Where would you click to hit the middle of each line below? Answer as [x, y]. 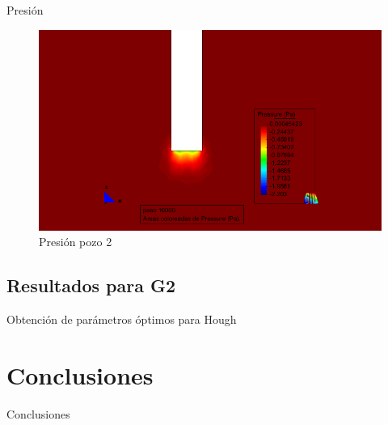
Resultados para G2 [91, 285]
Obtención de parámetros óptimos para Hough [122, 319]
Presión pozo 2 [76, 242]
